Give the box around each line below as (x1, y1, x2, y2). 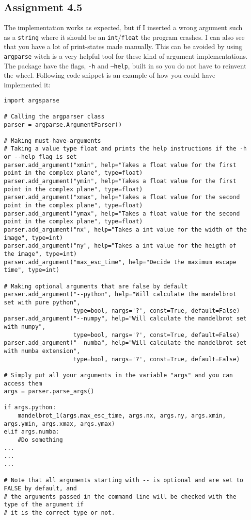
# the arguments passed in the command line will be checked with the (4, 493, 236, 500)
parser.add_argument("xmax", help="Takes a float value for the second (4, 194, 240, 201)
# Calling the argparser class (4, 113, 105, 120)
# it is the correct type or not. (4, 509, 115, 517)
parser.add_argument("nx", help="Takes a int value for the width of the (4, 226, 247, 234)
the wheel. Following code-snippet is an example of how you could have (4, 70, 216, 80)
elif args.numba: (4, 428, 60, 436)
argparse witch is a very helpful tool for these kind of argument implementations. (4, 51, 248, 61)
